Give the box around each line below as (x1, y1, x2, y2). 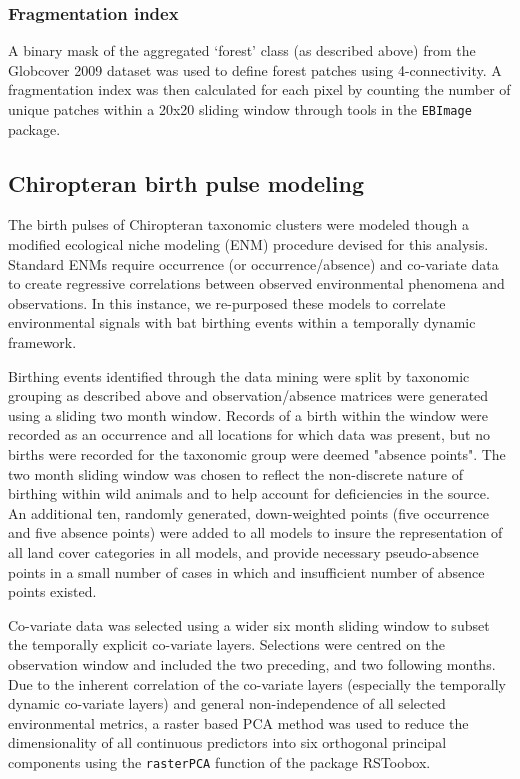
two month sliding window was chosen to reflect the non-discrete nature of (8, 463, 463, 484)
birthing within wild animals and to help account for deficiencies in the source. (8, 483, 490, 504)
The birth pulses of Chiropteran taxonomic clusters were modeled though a (8, 214, 469, 235)
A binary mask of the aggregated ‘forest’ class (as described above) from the (8, 40, 476, 61)
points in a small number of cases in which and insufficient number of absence (8, 561, 485, 582)
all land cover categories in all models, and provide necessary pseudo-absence (8, 541, 479, 562)
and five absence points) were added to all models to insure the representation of (8, 522, 503, 543)
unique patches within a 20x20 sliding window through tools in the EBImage (8, 99, 472, 119)
